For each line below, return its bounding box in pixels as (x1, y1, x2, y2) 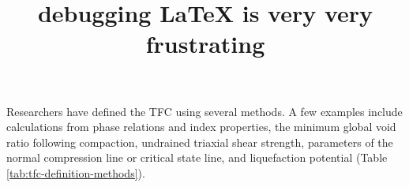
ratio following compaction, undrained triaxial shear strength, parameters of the (6, 133, 393, 150)
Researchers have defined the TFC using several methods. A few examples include (6, 103, 403, 119)
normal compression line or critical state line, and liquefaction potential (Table (6, 149, 388, 166)
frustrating (145, 28, 265, 60)
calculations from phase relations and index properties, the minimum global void (6, 118, 396, 135)
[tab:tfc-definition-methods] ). (6, 164, 145, 181)
